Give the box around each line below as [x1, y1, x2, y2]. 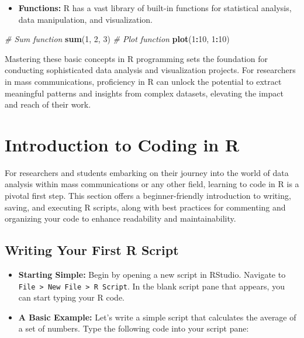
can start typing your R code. [18, 291, 125, 303]
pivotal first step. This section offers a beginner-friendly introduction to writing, [5, 189, 291, 202]
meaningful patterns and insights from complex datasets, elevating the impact [5, 87, 284, 99]
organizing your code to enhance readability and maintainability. [5, 212, 236, 225]
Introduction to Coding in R [5, 132, 240, 156]
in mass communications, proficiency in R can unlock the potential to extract [5, 75, 282, 87]
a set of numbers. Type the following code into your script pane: [18, 322, 249, 334]
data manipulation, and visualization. [18, 13, 153, 25]
